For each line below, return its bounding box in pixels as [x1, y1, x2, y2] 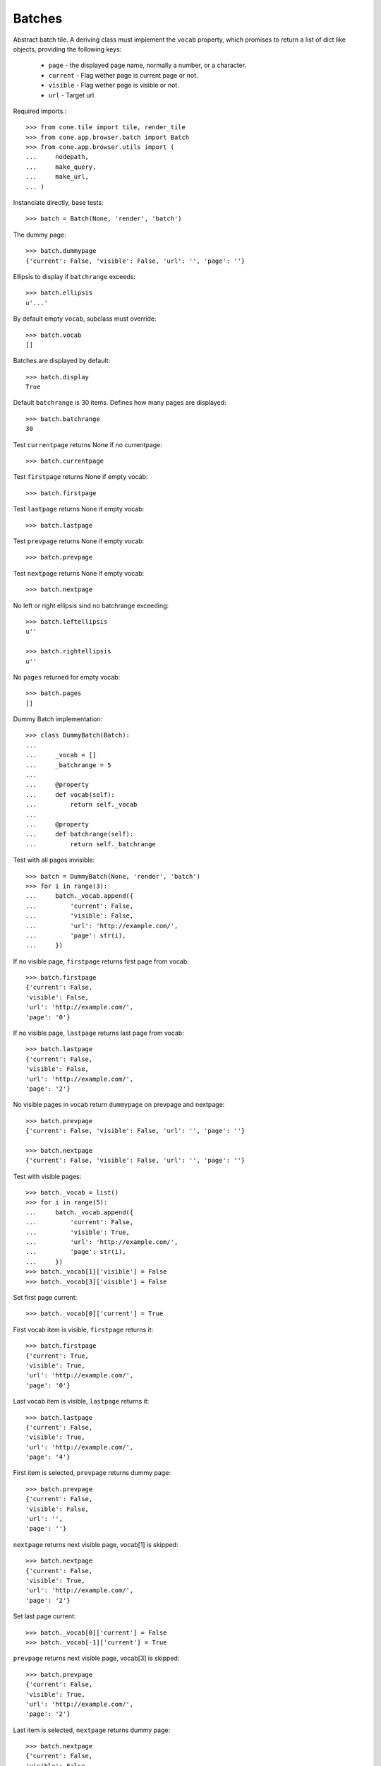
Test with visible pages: [13, 1172, 82, 1180]
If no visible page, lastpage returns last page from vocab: [13, 1029, 185, 1038]
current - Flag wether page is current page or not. [48, 71, 198, 79]
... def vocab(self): [25, 790, 116, 798]
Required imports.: [13, 107, 67, 115]
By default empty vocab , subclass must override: [13, 314, 157, 323]
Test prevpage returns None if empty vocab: [13, 537, 145, 545]
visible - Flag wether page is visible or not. [48, 81, 179, 90]
